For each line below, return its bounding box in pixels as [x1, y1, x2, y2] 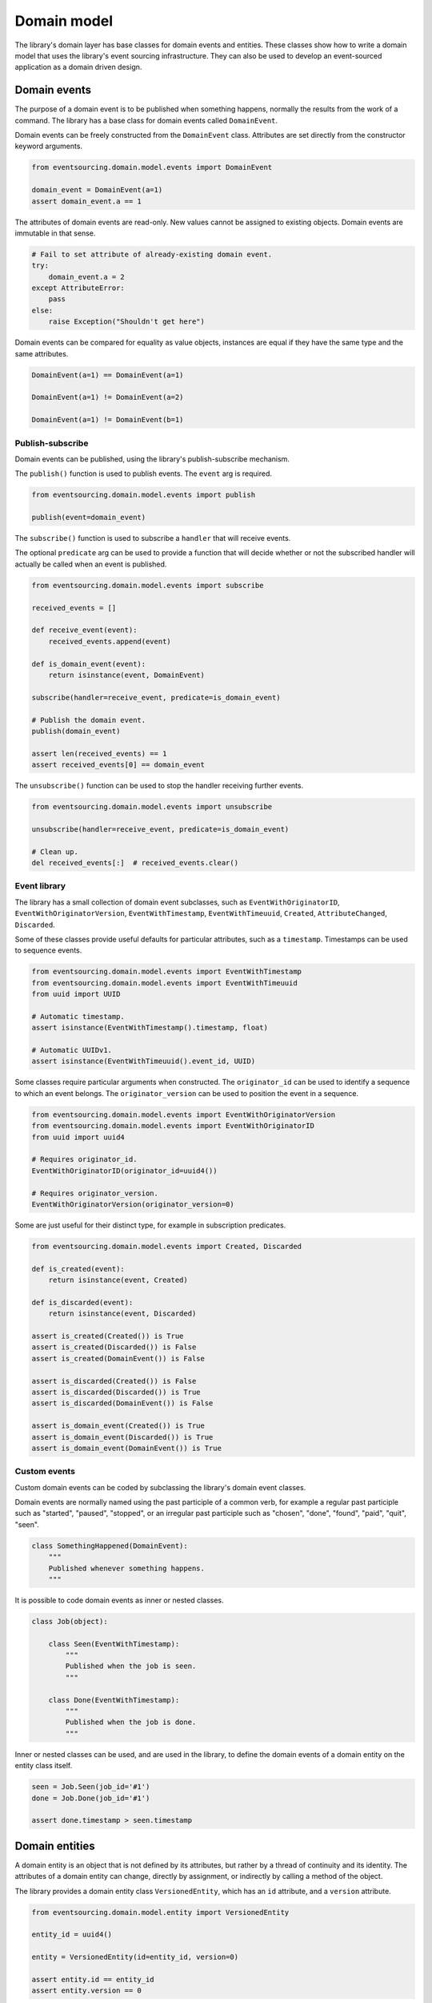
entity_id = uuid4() [31, 1930, 112, 1939]
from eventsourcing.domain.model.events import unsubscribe [31, 802, 273, 812]
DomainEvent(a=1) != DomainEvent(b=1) [31, 415, 184, 425]
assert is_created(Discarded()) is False [31, 1343, 197, 1352]
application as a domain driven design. [14, 62, 142, 72]
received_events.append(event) [48, 637, 171, 646]
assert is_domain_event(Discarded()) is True [31, 1433, 214, 1441]
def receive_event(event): [31, 626, 138, 635]
